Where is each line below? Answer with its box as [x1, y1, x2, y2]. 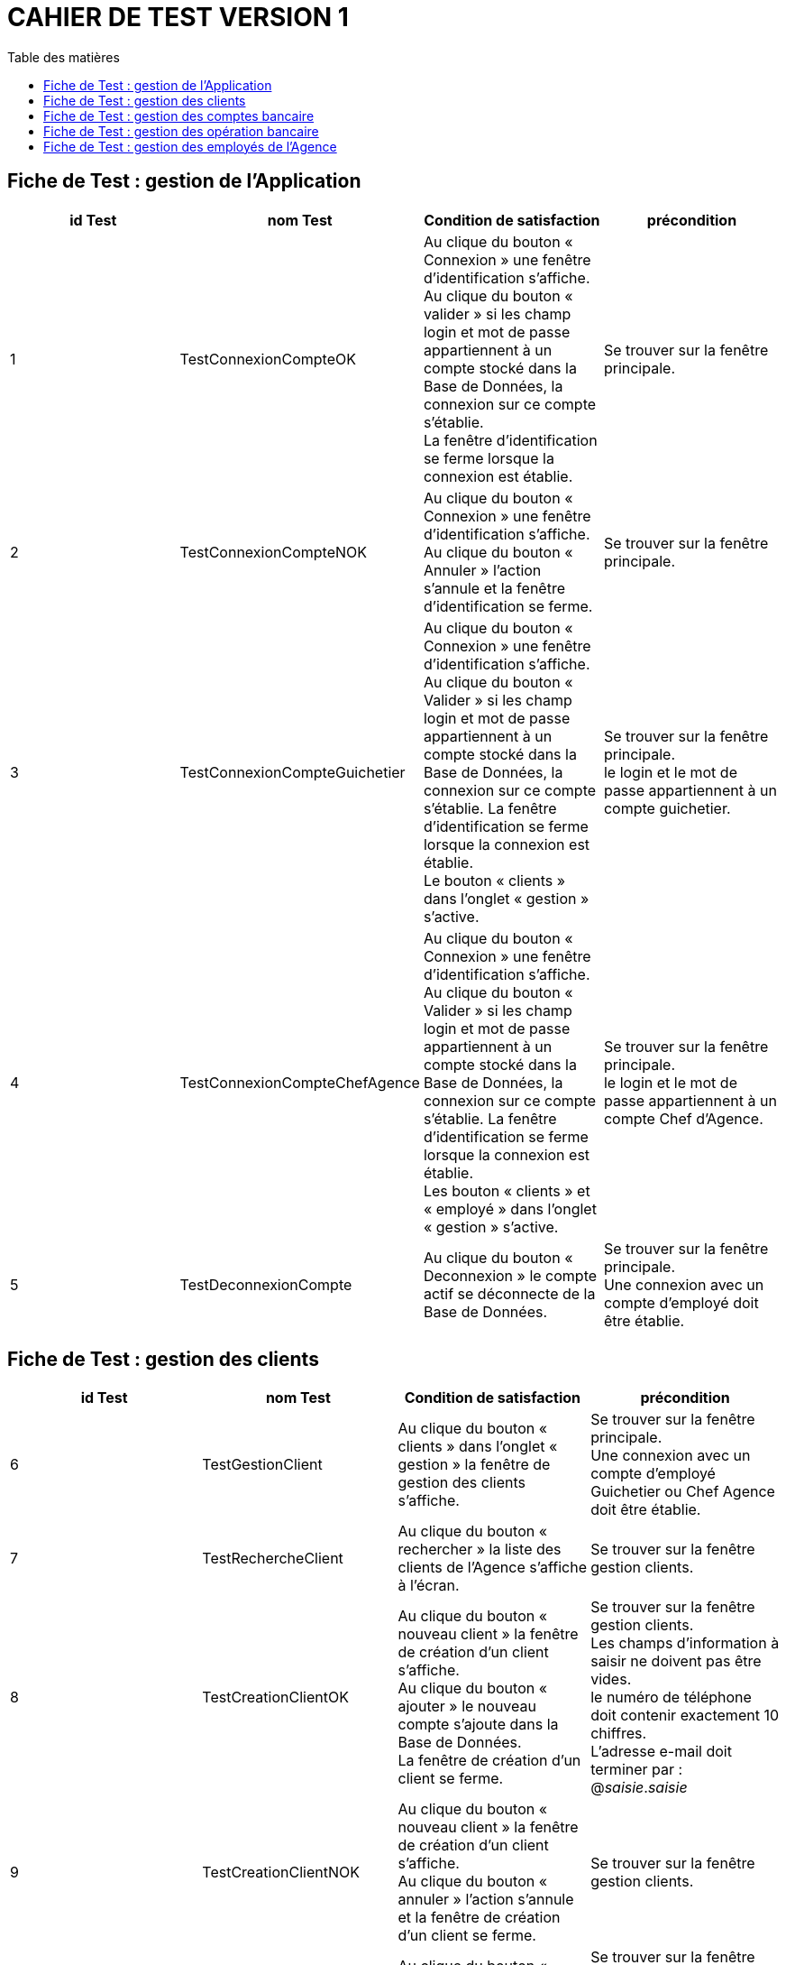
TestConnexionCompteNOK [179, 542, 367, 561]
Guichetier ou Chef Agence [590, 1482, 775, 1501]
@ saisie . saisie [590, 1778, 688, 1797]
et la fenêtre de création [398, 1908, 561, 1927]
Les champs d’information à [590, 1634, 780, 1653]
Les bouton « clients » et [423, 1181, 590, 1200]
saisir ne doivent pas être [590, 1652, 762, 1671]
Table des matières [7, 49, 120, 65]
